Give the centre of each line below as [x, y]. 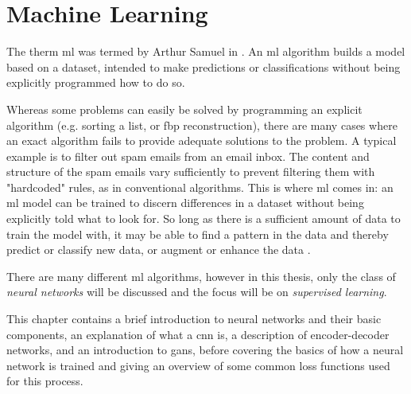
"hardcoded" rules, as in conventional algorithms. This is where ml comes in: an [200, 187]
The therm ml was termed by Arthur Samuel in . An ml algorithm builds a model [206, 51]
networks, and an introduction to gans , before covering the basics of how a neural [205, 350]
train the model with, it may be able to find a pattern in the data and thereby [198, 234]
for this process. [45, 381]
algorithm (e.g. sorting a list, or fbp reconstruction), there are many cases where [202, 125]
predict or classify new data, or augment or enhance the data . [159, 250]
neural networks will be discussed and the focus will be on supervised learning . [197, 292]
